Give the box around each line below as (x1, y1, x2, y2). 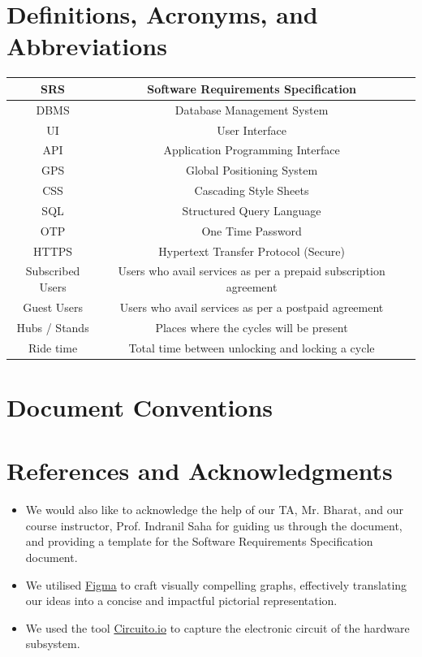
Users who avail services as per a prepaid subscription (118, 262, 385, 279)
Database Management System (174, 101, 329, 118)
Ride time (28, 339, 78, 356)
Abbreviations (6, 29, 167, 63)
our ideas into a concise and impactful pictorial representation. (25, 592, 338, 609)
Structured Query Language (182, 201, 321, 218)
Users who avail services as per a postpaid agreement (119, 298, 384, 315)
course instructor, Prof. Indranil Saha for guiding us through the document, (25, 517, 403, 534)
